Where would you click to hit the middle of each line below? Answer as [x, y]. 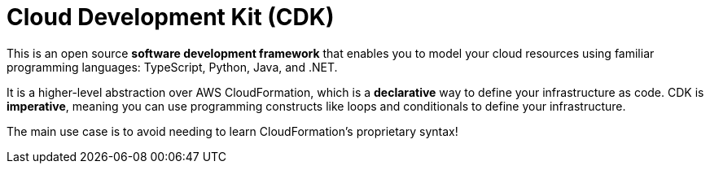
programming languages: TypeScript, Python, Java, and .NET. [172, 67]
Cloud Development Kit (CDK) [171, 17]
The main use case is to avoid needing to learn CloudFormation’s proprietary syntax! [232, 131]
